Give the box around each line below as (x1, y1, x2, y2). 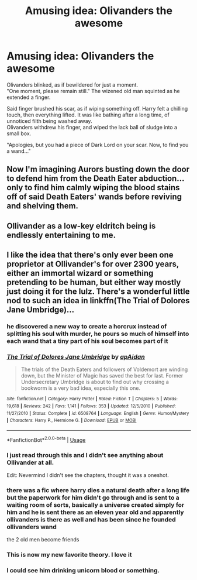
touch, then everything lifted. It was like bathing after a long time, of (6, 111, 170, 118)
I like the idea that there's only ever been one (6, 250, 174, 260)
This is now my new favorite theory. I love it (6, 551, 132, 559)
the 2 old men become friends (6, 536, 80, 543)
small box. (6, 130, 32, 137)
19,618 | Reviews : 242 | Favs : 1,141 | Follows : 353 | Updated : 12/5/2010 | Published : (6, 403, 176, 409)
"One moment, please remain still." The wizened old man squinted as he (6, 87, 180, 94)
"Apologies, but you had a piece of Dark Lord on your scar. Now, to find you (6, 141, 189, 148)
